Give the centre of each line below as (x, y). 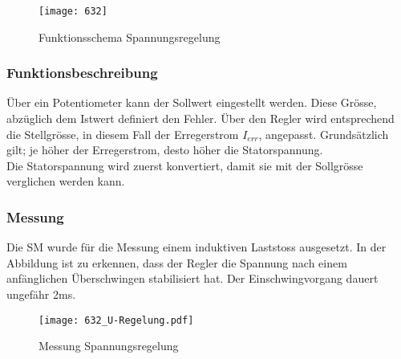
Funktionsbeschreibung (82, 73)
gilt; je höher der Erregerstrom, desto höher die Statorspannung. (165, 150)
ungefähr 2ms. (41, 294)
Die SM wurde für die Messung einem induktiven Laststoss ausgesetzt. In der (196, 247)
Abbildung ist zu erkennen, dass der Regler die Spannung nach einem (177, 262)
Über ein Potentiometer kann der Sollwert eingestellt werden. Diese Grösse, (192, 102)
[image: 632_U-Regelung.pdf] (116, 320)
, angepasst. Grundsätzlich (324, 134)
